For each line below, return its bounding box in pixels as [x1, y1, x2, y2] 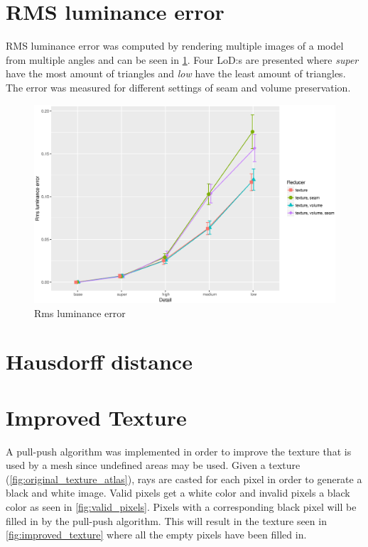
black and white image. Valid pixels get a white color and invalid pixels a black [6, 485, 350, 500]
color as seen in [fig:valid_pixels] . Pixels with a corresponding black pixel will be [6, 499, 357, 514]
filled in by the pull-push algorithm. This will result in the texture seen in [6, 513, 327, 528]
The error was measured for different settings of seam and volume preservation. [6, 79, 351, 94]
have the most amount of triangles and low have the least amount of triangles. [6, 66, 346, 81]
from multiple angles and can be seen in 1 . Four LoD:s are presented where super [6, 52, 359, 67]
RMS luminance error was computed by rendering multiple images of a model [6, 38, 344, 53]
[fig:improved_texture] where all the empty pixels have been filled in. [6, 527, 307, 542]
